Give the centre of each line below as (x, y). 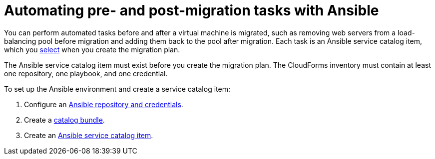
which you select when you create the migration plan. (92, 49)
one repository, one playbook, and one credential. (86, 73)
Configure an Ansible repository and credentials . (104, 104)
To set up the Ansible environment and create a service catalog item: (117, 89)
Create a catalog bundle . (64, 120)
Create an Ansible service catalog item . (89, 135)
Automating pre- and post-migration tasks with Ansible (192, 10)
